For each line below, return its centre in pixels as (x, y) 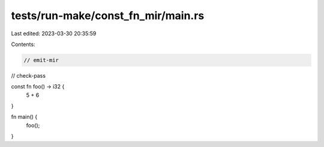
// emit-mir (41, 60)
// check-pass (28, 75)
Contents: (23, 44)
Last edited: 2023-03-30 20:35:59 (54, 33)
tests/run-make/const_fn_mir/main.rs (108, 16)
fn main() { (24, 117)
